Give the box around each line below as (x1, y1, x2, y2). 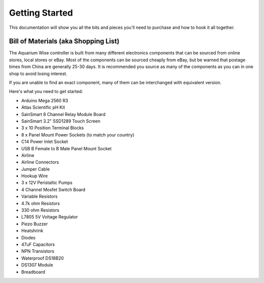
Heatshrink (21, 228, 44, 234)
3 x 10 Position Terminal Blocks (21, 125, 84, 131)
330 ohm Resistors (21, 207, 60, 213)
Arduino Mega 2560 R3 (21, 97, 68, 103)
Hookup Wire (21, 173, 48, 179)
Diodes (21, 235, 36, 240)
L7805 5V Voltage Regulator (21, 214, 78, 220)
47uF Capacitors (21, 241, 55, 247)
